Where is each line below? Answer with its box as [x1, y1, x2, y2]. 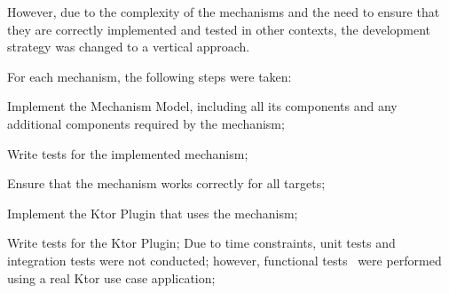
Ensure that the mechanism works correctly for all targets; [7, 174, 326, 193]
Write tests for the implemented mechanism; [7, 144, 248, 162]
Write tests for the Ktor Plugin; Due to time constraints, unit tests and [7, 234, 396, 252]
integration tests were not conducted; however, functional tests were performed [7, 250, 442, 269]
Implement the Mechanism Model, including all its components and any [7, 97, 398, 115]
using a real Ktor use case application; [7, 268, 216, 287]
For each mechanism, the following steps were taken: [7, 67, 292, 85]
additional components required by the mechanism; [7, 114, 285, 132]
